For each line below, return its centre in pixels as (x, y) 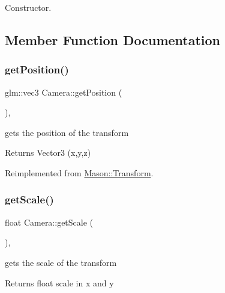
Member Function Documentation (113, 39)
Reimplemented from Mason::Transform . (79, 172)
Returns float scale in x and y (59, 282)
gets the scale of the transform (61, 262)
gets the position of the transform (67, 132)
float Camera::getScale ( (49, 222)
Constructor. (28, 7)
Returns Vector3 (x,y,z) (48, 153)
